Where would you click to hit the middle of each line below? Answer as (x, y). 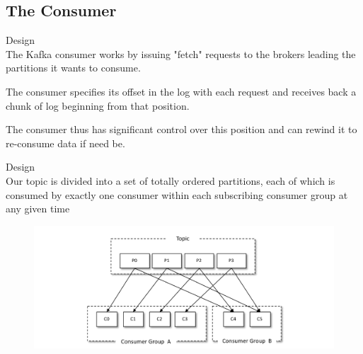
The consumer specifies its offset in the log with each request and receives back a (181, 91)
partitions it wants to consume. (73, 68)
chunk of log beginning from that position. (98, 105)
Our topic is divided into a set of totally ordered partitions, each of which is (171, 180)
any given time (38, 209)
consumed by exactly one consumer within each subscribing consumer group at (177, 194)
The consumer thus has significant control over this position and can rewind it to (181, 129)
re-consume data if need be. (65, 143)
